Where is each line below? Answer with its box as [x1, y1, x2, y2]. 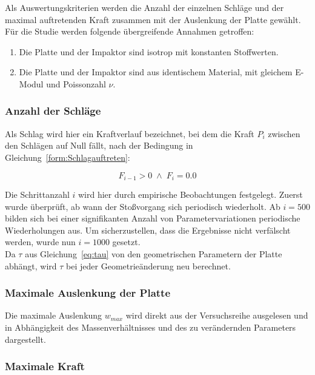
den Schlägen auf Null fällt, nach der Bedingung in [5, 139, 193, 152]
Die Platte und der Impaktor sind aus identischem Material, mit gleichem [19, 66, 293, 78]
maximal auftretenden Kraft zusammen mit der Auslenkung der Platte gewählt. [5, 13, 301, 25]
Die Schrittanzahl [5, 188, 70, 201]
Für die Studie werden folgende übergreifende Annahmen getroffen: [5, 25, 254, 38]
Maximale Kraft [5, 359, 85, 374]
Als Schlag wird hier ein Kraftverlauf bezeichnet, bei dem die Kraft [5, 127, 254, 140]
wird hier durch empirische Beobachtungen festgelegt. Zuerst [78, 188, 303, 201]
